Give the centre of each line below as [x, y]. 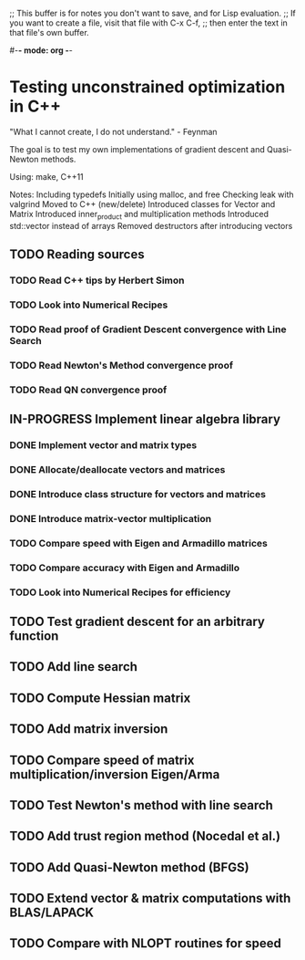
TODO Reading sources [77, 255]
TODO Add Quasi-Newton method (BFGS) [129, 867]
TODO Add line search [74, 667]
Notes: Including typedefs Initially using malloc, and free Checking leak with [152, 194]
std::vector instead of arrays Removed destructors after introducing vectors [151, 225]
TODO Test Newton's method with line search [141, 805]
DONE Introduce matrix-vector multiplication [111, 518]
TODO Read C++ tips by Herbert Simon [97, 280]
